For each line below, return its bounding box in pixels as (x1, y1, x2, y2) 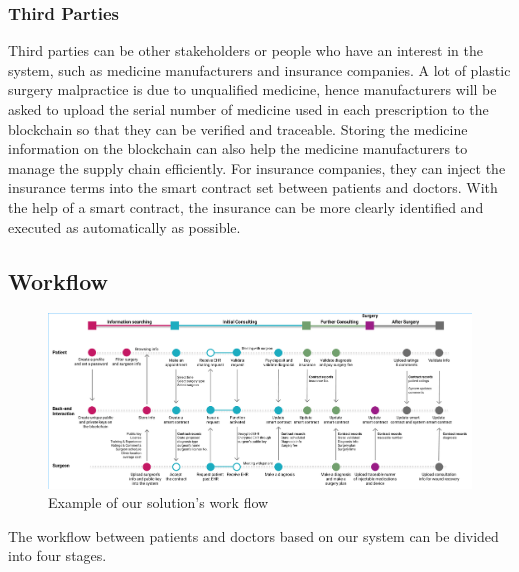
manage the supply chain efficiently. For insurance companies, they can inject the (8, 157, 506, 178)
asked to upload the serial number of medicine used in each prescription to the (8, 99, 489, 119)
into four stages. (8, 545, 107, 566)
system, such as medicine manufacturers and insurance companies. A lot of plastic (8, 59, 511, 80)
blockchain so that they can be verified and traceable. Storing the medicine (8, 118, 468, 139)
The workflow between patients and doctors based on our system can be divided (8, 525, 499, 546)
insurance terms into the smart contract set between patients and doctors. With (8, 177, 498, 198)
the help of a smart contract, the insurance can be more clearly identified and (8, 196, 484, 217)
